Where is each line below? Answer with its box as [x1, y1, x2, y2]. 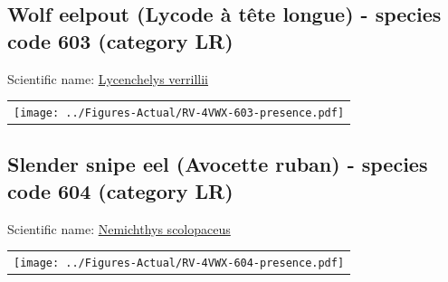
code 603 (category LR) [7, 26, 234, 54]
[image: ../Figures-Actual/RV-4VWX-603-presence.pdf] [14, 106, 345, 119]
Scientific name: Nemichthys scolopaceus [7, 219, 231, 238]
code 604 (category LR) [7, 176, 234, 204]
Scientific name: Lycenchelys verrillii [7, 69, 209, 88]
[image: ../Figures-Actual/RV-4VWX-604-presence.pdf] [14, 257, 345, 270]
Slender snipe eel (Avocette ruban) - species [7, 150, 428, 178]
